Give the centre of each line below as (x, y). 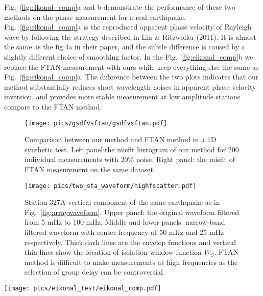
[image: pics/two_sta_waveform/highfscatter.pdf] (111, 186)
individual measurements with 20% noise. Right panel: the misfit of (130, 159)
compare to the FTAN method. (53, 106)
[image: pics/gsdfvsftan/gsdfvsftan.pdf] (96, 123)
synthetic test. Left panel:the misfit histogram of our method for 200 (132, 149)
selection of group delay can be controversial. (95, 272)
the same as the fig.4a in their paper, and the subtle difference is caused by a (125, 47)
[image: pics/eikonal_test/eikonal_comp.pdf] (83, 288)
